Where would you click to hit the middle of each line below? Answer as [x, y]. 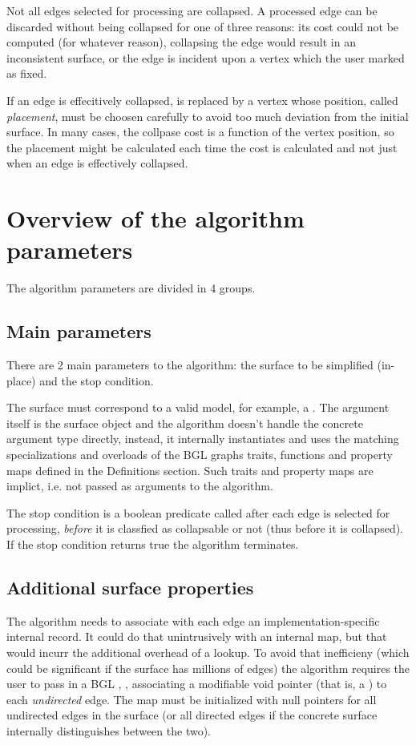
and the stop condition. [97, 380]
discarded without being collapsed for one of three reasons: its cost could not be [203, 26]
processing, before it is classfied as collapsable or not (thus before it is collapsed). [205, 528]
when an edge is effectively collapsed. [97, 163]
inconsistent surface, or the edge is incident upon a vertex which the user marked [206, 57]
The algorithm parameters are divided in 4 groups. [131, 288]
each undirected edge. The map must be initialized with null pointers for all [192, 699]
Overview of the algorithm [155, 218]
